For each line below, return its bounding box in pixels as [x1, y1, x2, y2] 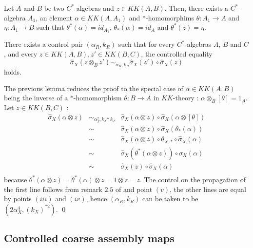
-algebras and [74, 3, 114, 13]
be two [44, 3, 64, 13]
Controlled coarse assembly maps [4, 230, 175, 246]
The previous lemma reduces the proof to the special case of [4, 83, 183, 93]
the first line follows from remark [4, 184, 102, 194]
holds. [4, 67, 21, 77]
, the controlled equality [141, 48, 213, 58]
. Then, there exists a [164, 3, 229, 13]
